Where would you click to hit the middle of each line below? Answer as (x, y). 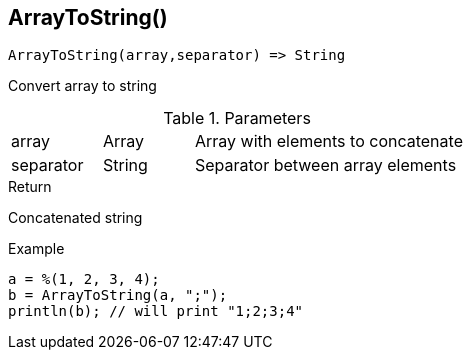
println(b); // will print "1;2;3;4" (156, 311)
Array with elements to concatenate (328, 141)
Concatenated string (75, 218)
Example (36, 249)
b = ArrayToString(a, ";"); (118, 295)
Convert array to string (82, 86)
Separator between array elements (325, 165)
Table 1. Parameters (237, 118)
